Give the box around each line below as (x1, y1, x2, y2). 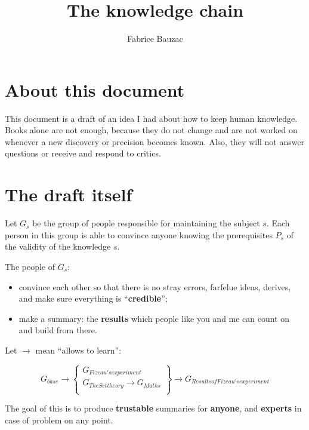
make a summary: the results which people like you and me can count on (18, 312, 290, 324)
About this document (5, 77, 185, 102)
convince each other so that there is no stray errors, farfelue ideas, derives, (18, 280, 291, 293)
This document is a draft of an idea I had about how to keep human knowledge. (5, 112, 298, 124)
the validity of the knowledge (5, 240, 111, 253)
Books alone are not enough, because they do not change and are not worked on (5, 124, 298, 136)
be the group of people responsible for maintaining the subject (32, 217, 260, 229)
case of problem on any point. (5, 413, 113, 426)
